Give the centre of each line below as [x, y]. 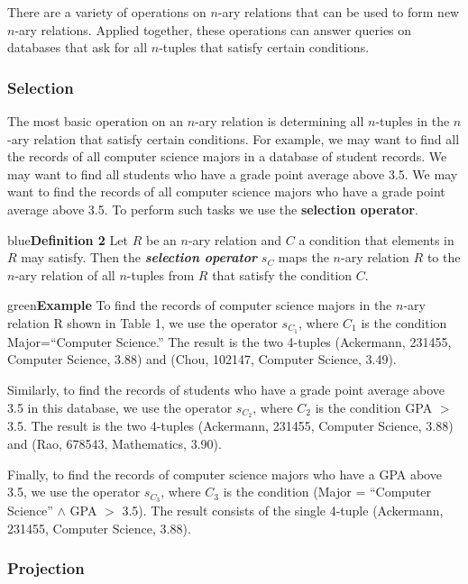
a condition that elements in [376, 239]
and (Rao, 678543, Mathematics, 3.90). [115, 444]
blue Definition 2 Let [68, 239]
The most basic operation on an [96, 121]
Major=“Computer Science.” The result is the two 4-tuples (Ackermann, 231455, [229, 341]
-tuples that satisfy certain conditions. [264, 47]
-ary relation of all [65, 274]
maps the [303, 257]
